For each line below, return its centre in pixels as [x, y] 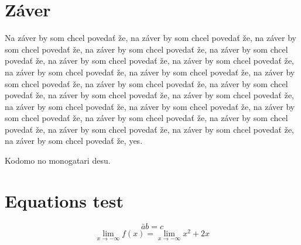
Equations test [64, 200]
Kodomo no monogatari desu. [58, 161]
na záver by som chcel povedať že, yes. [74, 141]
